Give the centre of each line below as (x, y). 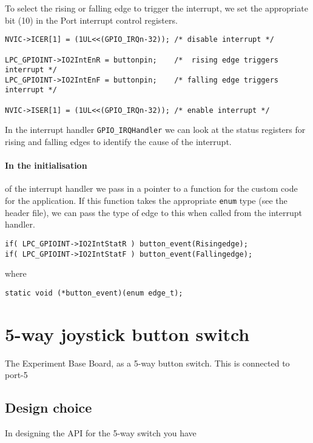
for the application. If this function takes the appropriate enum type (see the (146, 201)
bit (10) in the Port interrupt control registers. (91, 20)
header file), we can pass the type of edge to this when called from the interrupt (153, 212)
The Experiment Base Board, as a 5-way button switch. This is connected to (147, 363)
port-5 (16, 375)
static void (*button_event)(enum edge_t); (94, 293)
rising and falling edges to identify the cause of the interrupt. (118, 142)
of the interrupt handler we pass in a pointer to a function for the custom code (151, 188)
